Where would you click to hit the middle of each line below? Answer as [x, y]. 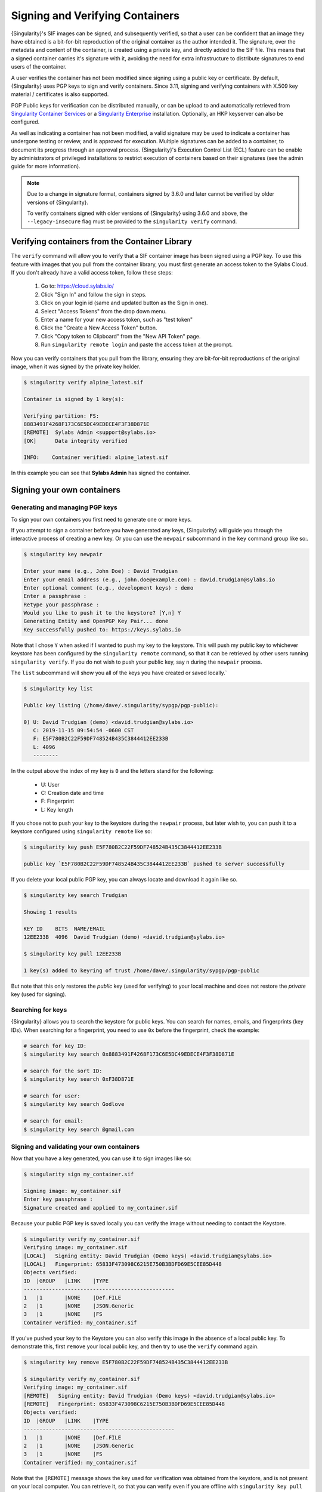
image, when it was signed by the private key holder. [76, 366]
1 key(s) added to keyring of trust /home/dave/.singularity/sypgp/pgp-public [141, 970]
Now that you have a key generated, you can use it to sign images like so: [101, 1158]
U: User [50, 784]
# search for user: [52, 1096]
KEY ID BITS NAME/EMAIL [64, 929]
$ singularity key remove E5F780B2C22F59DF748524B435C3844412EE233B [126, 1362]
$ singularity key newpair [63, 554]
